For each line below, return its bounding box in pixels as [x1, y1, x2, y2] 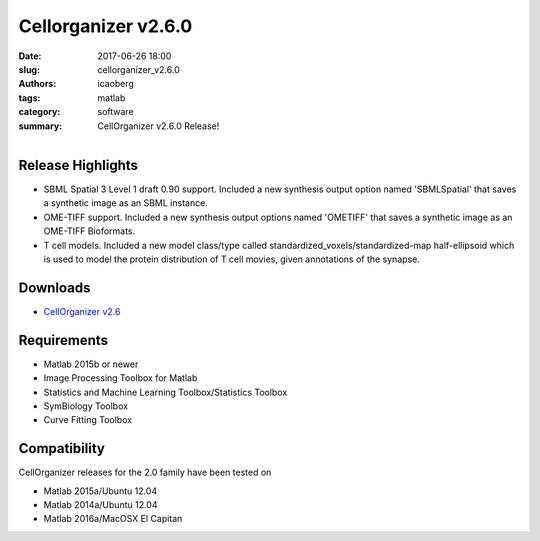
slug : [18, 63, 40, 75]
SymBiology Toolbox [43, 400, 129, 412]
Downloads [18, 279, 91, 296]
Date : [18, 50, 42, 62]
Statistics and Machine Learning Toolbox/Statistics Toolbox [43, 386, 288, 398]
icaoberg [97, 78, 135, 90]
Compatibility [18, 440, 105, 457]
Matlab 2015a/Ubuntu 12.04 [43, 485, 158, 497]
